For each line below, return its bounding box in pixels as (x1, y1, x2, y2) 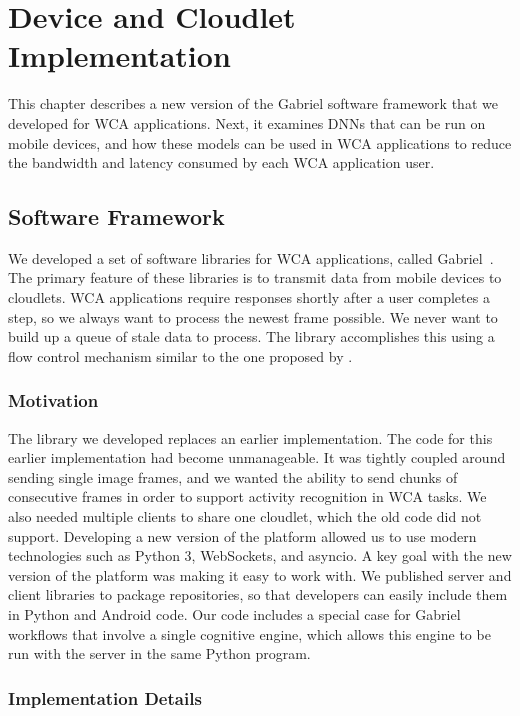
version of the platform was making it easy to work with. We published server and (8, 564, 512, 585)
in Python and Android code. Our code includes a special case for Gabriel (8, 604, 461, 625)
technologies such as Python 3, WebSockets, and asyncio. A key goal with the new (8, 545, 512, 566)
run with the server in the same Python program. (8, 643, 311, 664)
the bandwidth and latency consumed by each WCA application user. (8, 152, 435, 173)
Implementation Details (8, 685, 202, 710)
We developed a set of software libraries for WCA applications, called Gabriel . (8, 247, 494, 268)
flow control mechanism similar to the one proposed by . (8, 345, 353, 366)
